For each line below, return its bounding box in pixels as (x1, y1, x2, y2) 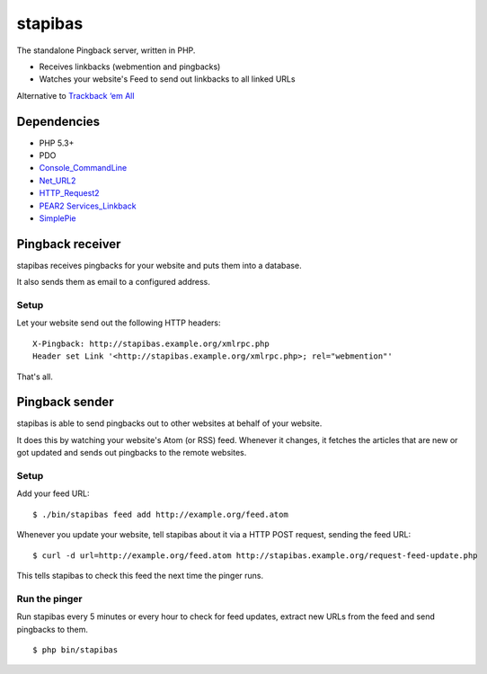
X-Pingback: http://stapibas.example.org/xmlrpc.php (32, 338, 270, 349)
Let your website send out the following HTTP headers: (16, 317, 221, 328)
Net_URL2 (39, 175, 76, 186)
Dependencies (16, 113, 101, 129)
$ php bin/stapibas (32, 644, 119, 655)
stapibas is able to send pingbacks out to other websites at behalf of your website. (16, 418, 323, 429)
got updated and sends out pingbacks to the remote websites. (16, 448, 247, 458)
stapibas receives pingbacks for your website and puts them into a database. (16, 260, 302, 270)
